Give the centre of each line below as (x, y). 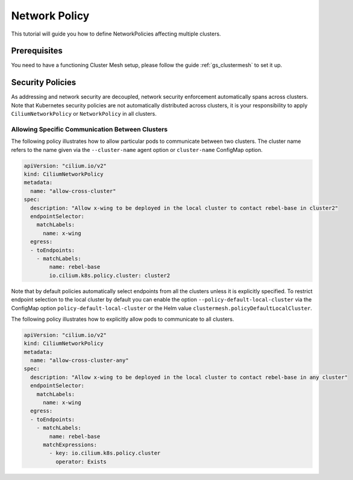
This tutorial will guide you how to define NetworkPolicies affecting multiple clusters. (116, 34)
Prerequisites (37, 51)
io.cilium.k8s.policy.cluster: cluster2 (110, 275)
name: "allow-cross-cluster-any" (80, 361)
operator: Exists (81, 462)
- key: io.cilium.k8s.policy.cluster (105, 453)
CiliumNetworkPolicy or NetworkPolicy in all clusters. (84, 114)
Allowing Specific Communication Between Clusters (89, 129)
